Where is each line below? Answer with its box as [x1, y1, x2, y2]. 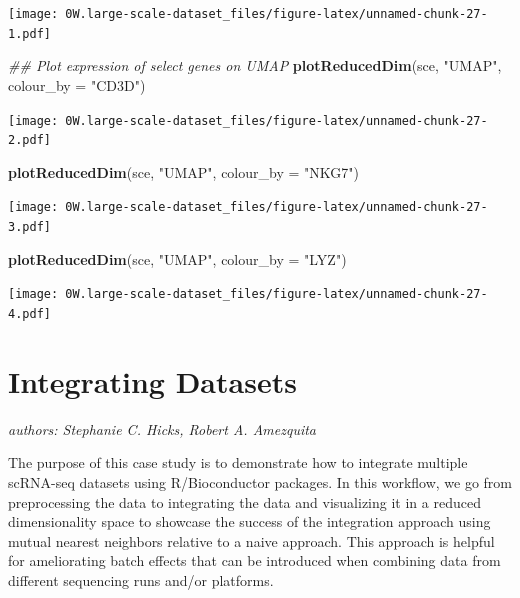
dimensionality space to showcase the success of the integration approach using [8, 511, 491, 532]
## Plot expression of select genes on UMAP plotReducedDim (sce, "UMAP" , [8, 55, 502, 76]
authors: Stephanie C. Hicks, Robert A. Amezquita [8, 418, 317, 439]
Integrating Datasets [8, 360, 297, 401]
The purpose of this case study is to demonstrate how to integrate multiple [8, 452, 468, 473]
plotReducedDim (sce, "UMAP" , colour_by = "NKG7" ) [8, 161, 359, 182]
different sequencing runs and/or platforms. [8, 569, 274, 590]
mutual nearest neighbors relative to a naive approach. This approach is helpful [8, 530, 495, 551]
